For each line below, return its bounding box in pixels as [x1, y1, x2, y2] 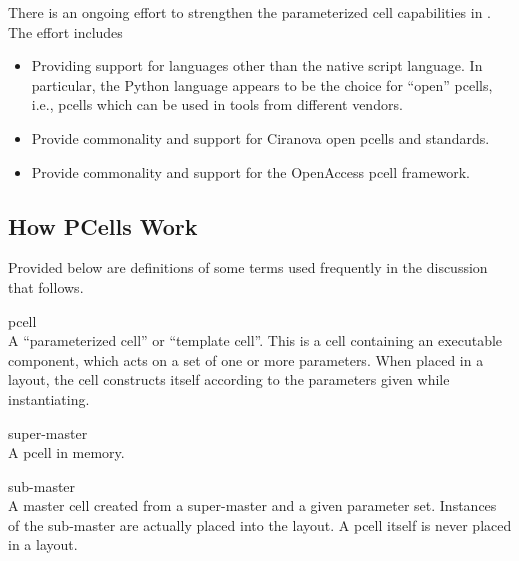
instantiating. [8, 388, 90, 409]
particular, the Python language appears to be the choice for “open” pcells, [31, 74, 493, 95]
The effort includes [8, 21, 123, 42]
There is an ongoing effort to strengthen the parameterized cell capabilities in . [8, 2, 492, 22]
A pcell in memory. [8, 442, 125, 463]
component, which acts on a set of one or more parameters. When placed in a [8, 349, 484, 370]
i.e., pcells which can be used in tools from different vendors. [31, 94, 403, 115]
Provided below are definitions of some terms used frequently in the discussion [8, 257, 488, 278]
